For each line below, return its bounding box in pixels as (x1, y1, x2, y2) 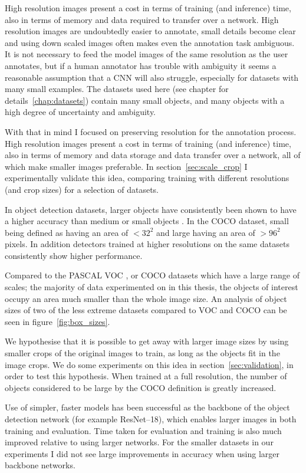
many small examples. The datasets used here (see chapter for (5, 83, 229, 95)
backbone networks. (5, 459, 75, 471)
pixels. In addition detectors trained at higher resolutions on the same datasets (5, 238, 289, 250)
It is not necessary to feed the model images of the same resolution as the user (5, 48, 288, 60)
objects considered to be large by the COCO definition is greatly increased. (5, 381, 277, 393)
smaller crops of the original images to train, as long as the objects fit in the (5, 347, 280, 359)
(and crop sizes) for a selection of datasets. (5, 183, 159, 195)
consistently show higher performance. (5, 249, 143, 261)
